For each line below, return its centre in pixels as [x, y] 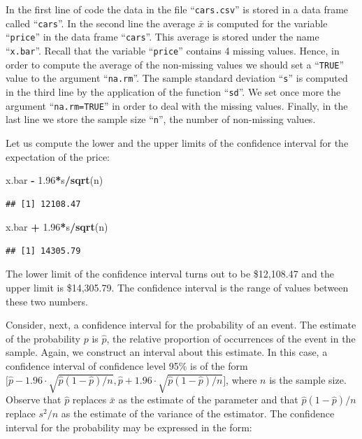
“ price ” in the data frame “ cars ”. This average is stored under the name [162, 37]
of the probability [43, 338]
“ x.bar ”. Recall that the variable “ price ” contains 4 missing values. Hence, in [173, 50]
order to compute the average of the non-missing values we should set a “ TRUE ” [175, 64]
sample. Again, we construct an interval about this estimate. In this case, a [167, 352]
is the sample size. [308, 379]
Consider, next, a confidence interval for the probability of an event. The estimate [181, 325]
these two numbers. [47, 301]
